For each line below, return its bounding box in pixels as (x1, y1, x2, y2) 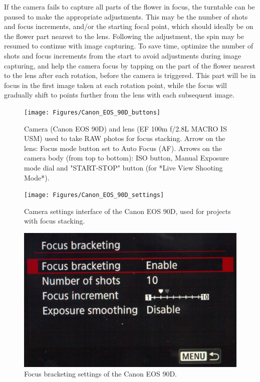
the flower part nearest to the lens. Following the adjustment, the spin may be (4, 30, 244, 41)
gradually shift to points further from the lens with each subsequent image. (4, 89, 234, 100)
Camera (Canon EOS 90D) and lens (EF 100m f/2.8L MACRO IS (24, 123, 227, 133)
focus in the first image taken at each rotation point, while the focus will (4, 79, 227, 90)
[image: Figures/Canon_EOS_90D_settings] (24, 191, 164, 199)
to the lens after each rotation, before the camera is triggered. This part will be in (4, 70, 256, 80)
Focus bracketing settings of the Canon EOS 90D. (24, 368, 177, 379)
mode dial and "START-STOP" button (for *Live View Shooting (24, 162, 223, 172)
